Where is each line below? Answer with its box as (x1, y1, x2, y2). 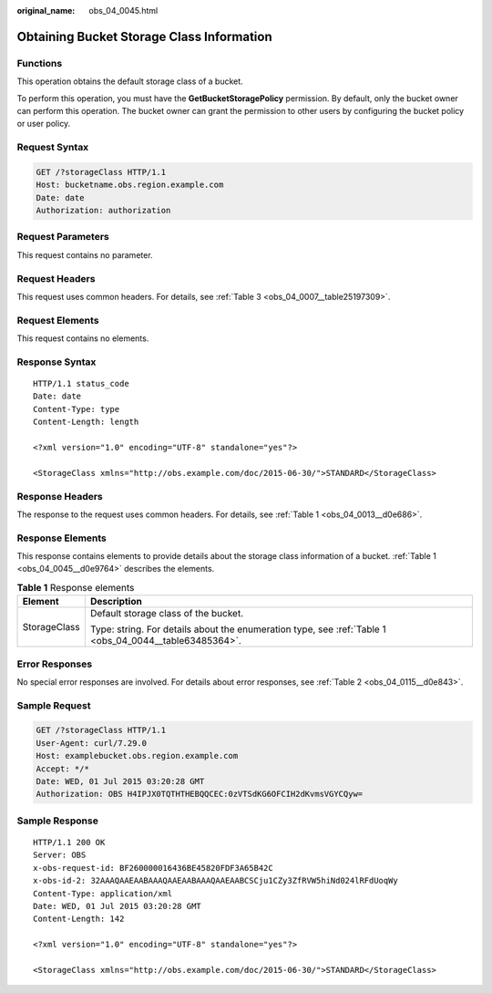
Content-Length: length (33, 417, 139, 428)
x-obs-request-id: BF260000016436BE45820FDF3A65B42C (33, 863, 273, 873)
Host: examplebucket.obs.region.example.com (36, 750, 239, 761)
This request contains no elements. (16, 333, 149, 344)
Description (89, 595, 143, 608)
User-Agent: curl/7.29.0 (36, 738, 148, 748)
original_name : (16, 5, 76, 16)
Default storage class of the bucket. (89, 607, 244, 620)
